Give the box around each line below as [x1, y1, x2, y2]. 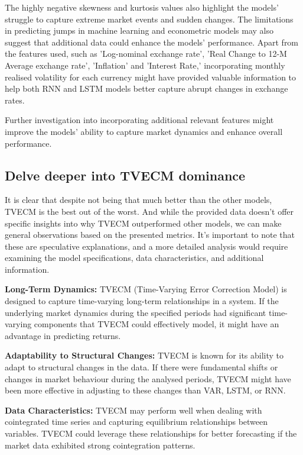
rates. [5, 93, 25, 106]
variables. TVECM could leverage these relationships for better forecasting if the [5, 427, 297, 440]
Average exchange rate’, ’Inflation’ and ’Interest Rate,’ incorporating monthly [5, 59, 285, 71]
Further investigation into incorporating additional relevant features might [5, 114, 274, 126]
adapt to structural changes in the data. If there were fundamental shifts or [5, 361, 278, 373]
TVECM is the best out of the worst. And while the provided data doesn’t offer [5, 205, 294, 217]
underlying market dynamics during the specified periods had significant [5, 306, 266, 318]
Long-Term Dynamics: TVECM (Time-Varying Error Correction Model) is [5, 283, 287, 295]
